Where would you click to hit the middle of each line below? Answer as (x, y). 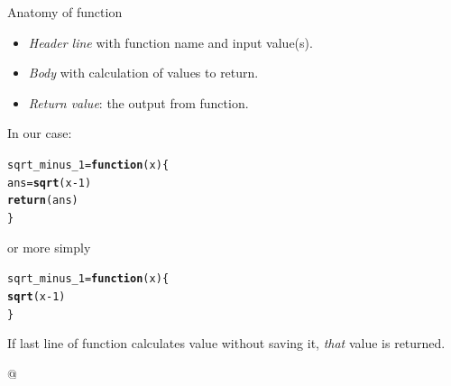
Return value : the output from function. (138, 102)
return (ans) (43, 201)
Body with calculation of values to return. (143, 73)
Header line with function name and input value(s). (170, 42)
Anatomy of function (65, 12)
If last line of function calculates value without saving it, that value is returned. (226, 343)
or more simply (49, 247)
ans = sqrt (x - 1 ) (50, 183)
